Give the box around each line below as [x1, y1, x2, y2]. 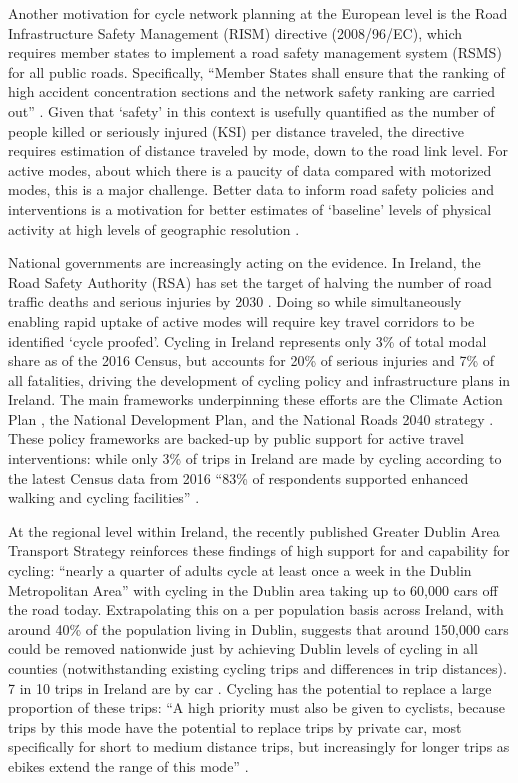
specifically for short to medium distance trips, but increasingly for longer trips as [8, 736, 510, 757]
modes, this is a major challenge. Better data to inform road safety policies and [8, 179, 495, 200]
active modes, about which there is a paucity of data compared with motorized [8, 159, 492, 180]
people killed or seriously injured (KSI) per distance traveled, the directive [8, 120, 464, 141]
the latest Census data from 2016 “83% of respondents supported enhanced [8, 467, 469, 488]
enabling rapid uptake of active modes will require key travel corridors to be [8, 310, 475, 331]
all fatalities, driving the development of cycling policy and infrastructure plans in [8, 369, 511, 390]
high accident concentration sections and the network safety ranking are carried [8, 81, 495, 102]
